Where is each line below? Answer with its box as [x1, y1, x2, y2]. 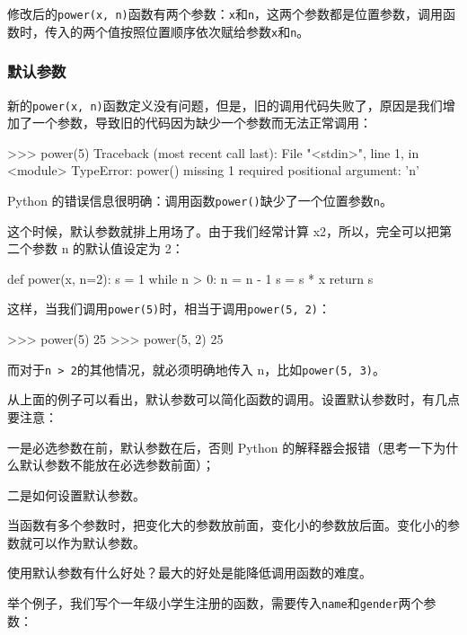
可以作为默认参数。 [31, 533, 145, 551]
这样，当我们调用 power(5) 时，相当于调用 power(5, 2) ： [7, 299, 331, 318]
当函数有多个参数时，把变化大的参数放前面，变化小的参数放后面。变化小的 [7, 516, 447, 534]
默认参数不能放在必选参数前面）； [19, 455, 215, 474]
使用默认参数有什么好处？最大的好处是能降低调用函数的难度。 [7, 563, 372, 582]
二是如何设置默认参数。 [7, 485, 145, 504]
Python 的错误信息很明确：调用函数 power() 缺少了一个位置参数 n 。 [7, 190, 392, 209]
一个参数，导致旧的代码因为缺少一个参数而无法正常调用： [31, 113, 372, 132]
